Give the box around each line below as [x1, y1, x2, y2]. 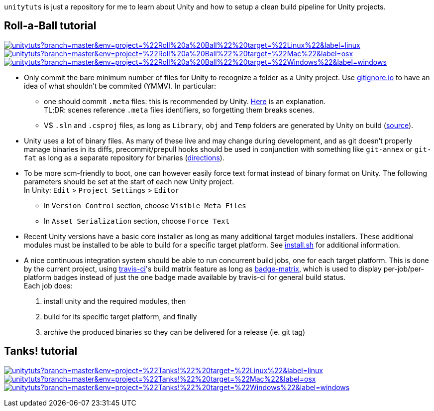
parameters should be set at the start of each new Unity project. [24, 177, 234, 186]
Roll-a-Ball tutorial [4, 19, 97, 32]
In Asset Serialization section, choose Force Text [44, 216, 230, 225]
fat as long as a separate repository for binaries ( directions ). [24, 153, 224, 162]
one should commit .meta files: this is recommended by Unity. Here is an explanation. [44, 97, 326, 106]
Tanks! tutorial [4, 345, 78, 358]
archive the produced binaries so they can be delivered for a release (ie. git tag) [44, 327, 305, 336]
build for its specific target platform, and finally [44, 312, 197, 321]
